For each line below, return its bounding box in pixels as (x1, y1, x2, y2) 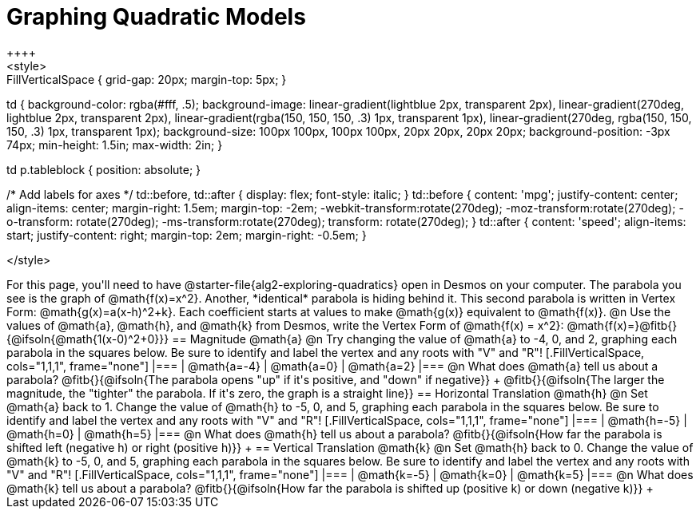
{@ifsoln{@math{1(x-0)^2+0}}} (6, 331, 169, 346)
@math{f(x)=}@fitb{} (567, 318, 678, 332)
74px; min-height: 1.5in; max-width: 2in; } (6, 137, 223, 152)
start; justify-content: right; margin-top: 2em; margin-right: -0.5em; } (6, 228, 367, 242)
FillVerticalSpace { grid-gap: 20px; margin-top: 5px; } (6, 72, 287, 86)
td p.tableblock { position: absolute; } (6, 162, 201, 176)
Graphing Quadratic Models (6, 3, 306, 30)
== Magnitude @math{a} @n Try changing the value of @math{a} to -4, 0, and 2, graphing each (172, 331, 678, 346)
